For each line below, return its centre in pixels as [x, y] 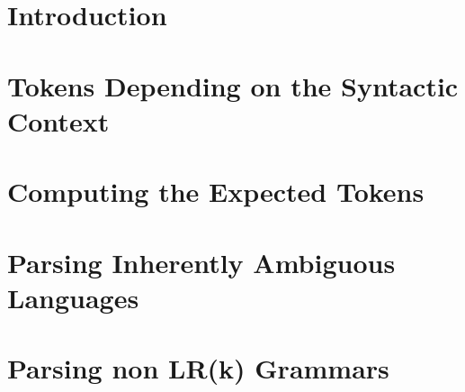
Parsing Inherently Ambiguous [201, 262]
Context [58, 120]
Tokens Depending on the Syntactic [233, 85]
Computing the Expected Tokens [216, 191]
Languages [73, 297]
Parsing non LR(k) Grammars [198, 368]
